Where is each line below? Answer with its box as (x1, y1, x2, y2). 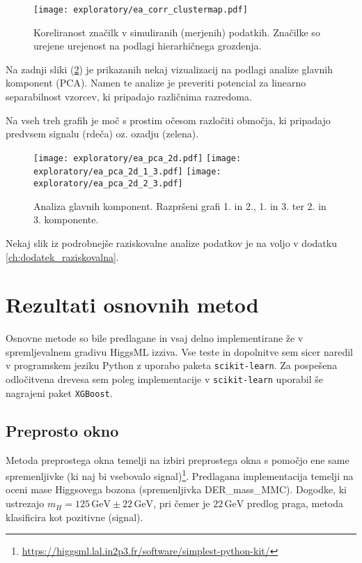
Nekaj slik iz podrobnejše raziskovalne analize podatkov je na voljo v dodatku (6, 235, 337, 250)
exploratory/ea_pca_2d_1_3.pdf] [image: (33, 167, 221, 177)
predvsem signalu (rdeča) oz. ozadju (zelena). (6, 126, 199, 141)
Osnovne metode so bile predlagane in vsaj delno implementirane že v (6, 331, 304, 345)
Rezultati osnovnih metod (6, 290, 259, 319)
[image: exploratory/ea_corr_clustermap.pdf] (33, 5, 248, 15)
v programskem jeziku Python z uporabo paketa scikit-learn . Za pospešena (6, 358, 338, 373)
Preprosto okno (6, 419, 119, 441)
